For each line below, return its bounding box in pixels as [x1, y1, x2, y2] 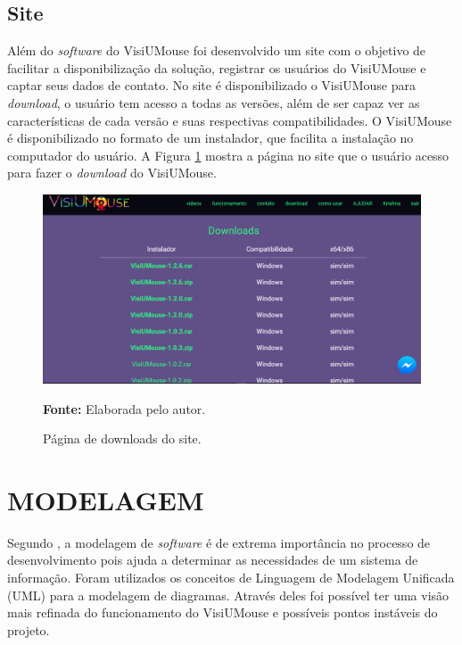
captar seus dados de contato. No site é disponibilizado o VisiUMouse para [7, 76, 416, 95]
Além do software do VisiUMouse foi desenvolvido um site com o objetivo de [7, 41, 426, 60]
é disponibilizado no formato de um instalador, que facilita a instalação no [7, 128, 414, 147]
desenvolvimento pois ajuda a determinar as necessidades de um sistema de [7, 550, 418, 569]
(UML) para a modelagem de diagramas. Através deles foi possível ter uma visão [7, 585, 450, 604]
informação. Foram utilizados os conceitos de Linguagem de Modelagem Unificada [7, 568, 455, 587]
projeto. [7, 620, 50, 639]
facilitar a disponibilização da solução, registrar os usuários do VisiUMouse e [7, 58, 426, 77]
